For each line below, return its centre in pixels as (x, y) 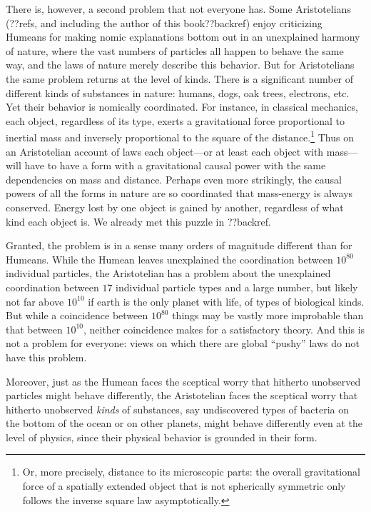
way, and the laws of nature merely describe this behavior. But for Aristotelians (180, 65)
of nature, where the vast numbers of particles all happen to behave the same (175, 50)
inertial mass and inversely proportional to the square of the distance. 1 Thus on (180, 136)
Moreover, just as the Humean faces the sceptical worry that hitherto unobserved (183, 381)
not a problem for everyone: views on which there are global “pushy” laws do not (183, 343)
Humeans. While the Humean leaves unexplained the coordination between (169, 259)
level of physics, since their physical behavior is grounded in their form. (162, 437)
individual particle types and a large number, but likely (237, 287)
